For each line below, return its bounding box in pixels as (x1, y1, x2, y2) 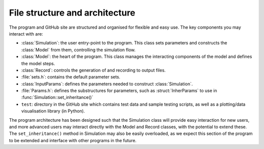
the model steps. (21, 60, 55, 66)
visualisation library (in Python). (21, 108, 85, 114)
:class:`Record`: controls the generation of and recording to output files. (21, 67, 166, 73)
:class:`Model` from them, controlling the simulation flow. (21, 47, 136, 53)
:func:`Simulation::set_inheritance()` (21, 94, 93, 100)
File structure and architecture (9, 7, 135, 18)
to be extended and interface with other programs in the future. (9, 137, 137, 143)
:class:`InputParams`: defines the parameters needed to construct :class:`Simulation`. (21, 81, 193, 87)
